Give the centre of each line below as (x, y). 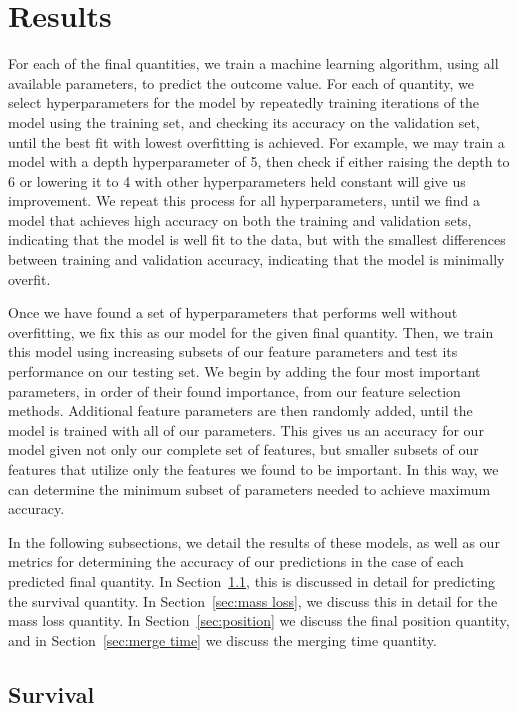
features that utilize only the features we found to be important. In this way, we (253, 469)
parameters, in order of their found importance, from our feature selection (234, 390)
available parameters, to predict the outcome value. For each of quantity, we (241, 82)
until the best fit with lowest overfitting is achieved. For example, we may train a (256, 141)
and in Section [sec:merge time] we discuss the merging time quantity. (222, 639)
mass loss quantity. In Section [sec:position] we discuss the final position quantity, (259, 620)
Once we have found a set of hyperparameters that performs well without (233, 312)
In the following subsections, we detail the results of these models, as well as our (254, 541)
